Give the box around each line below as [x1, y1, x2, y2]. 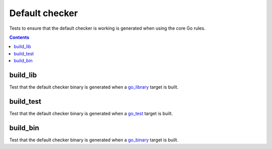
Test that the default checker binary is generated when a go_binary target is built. [9, 136, 178, 143]
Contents [9, 34, 30, 40]
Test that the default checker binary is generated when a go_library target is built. [9, 84, 179, 90]
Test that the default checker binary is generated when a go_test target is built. [9, 110, 173, 116]
